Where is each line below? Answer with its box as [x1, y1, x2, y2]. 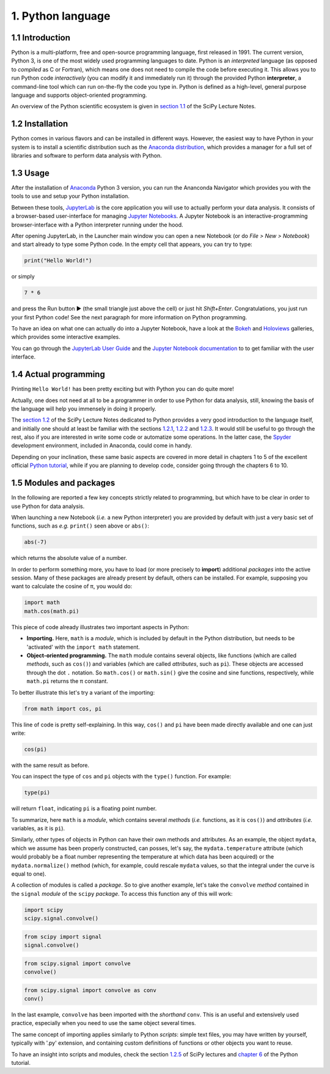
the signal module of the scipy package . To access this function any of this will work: [11, 890, 233, 897]
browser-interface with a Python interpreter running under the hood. [11, 221, 183, 228]
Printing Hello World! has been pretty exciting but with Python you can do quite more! [11, 386, 235, 393]
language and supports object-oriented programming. [11, 92, 147, 99]
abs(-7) [24, 539, 47, 546]
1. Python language [11, 9, 111, 23]
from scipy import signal [24, 933, 102, 940]
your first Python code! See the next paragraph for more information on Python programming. [11, 313, 248, 321]
